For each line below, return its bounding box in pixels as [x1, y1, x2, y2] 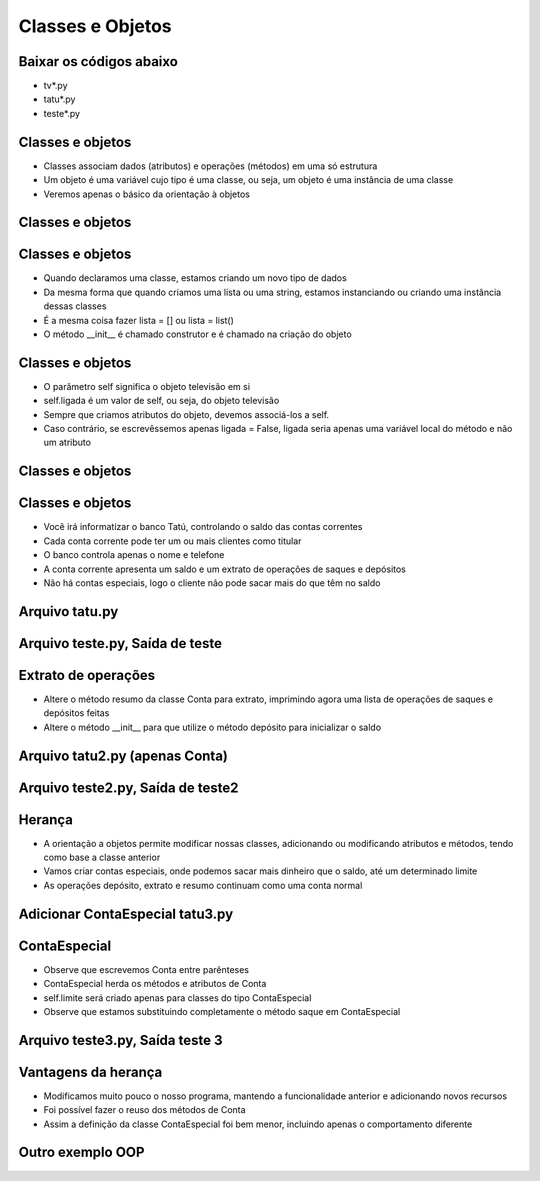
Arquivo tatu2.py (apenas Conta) [18, 747, 229, 764]
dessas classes [43, 300, 107, 312]
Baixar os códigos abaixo [18, 53, 179, 70]
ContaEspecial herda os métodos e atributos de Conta [43, 978, 267, 990]
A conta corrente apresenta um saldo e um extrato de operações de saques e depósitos [43, 563, 407, 575]
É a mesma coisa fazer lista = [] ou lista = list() [43, 314, 235, 326]
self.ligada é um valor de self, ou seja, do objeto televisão [43, 395, 280, 407]
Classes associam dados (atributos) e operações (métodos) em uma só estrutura [43, 160, 378, 172]
